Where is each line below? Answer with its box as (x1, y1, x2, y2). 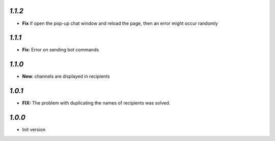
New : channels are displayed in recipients (22, 74, 110, 80)
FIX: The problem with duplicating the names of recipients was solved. (22, 100, 171, 106)
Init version (22, 127, 46, 133)
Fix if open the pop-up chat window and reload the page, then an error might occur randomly (22, 20, 218, 26)
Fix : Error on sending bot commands (22, 47, 99, 53)
